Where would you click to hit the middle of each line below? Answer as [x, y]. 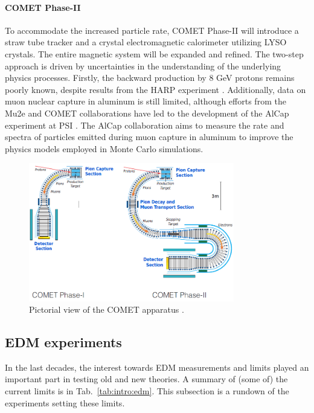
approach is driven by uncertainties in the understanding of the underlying [143, 66]
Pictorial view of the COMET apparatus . [107, 309]
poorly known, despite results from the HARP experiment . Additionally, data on [155, 89]
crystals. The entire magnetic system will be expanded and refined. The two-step [154, 53]
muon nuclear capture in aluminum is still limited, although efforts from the [146, 101]
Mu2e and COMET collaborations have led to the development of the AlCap [147, 113]
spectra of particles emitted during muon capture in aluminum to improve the [149, 137]
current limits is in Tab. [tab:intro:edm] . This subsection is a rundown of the [147, 391]
